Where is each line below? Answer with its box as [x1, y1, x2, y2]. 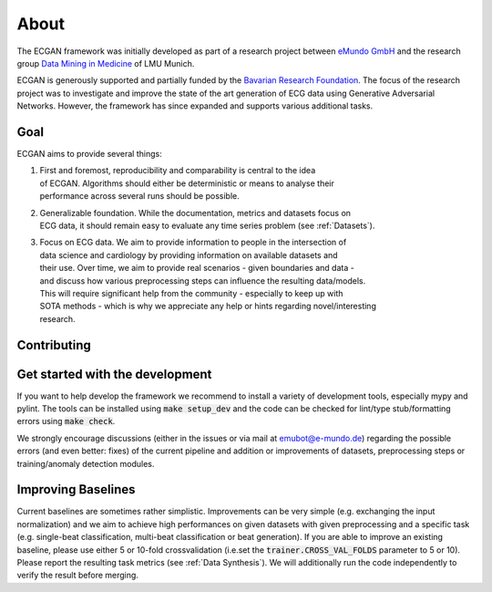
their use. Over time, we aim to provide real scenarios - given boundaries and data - [39, 263, 354, 274]
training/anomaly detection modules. [16, 458, 155, 469]
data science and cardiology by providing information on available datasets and [39, 249, 338, 260]
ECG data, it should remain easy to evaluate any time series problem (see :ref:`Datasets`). [39, 220, 375, 231]
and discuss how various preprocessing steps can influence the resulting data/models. [39, 275, 366, 286]
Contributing [16, 338, 91, 353]
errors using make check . [16, 416, 116, 427]
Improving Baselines [16, 482, 136, 497]
